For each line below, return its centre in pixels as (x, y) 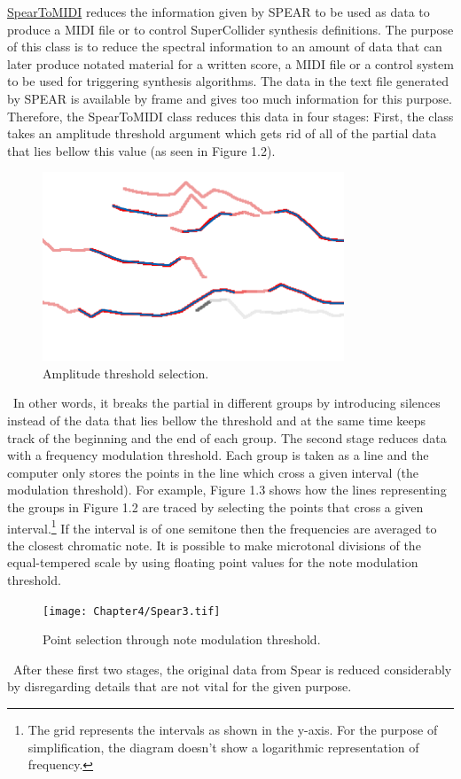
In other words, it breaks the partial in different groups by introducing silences (227, 403)
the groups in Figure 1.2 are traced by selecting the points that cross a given (215, 507)
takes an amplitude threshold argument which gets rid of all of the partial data (222, 133)
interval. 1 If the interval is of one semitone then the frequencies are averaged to (222, 526)
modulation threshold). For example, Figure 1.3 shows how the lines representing (227, 490)
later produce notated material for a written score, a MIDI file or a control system (230, 63)
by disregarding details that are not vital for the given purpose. (180, 686)
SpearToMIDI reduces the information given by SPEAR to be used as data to (219, 12)
